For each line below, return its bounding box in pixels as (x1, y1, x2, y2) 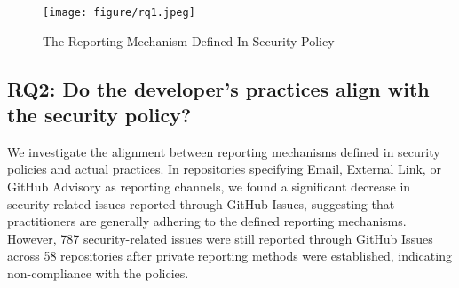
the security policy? (7, 101, 192, 128)
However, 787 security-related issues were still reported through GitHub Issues (7, 229, 433, 247)
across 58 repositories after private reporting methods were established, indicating (7, 246, 452, 265)
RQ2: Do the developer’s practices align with (7, 74, 430, 102)
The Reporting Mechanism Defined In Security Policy (43, 31, 335, 50)
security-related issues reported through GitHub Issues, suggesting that (7, 194, 395, 213)
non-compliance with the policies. (7, 264, 189, 282)
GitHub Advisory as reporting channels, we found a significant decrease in (7, 177, 411, 196)
